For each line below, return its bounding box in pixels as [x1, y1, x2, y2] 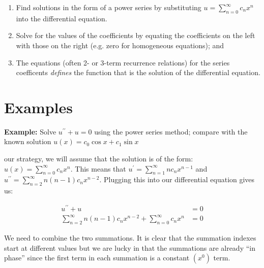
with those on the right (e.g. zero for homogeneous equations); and [16, 40, 224, 50]
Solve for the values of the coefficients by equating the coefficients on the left [16, 30, 255, 41]
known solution [4, 136, 51, 147]
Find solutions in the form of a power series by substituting [16, 2, 201, 12]
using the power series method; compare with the [94, 126, 248, 137]
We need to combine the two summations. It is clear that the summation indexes [4, 232, 256, 243]
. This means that [70, 163, 126, 174]
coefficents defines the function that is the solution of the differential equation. [16, 67, 260, 78]
